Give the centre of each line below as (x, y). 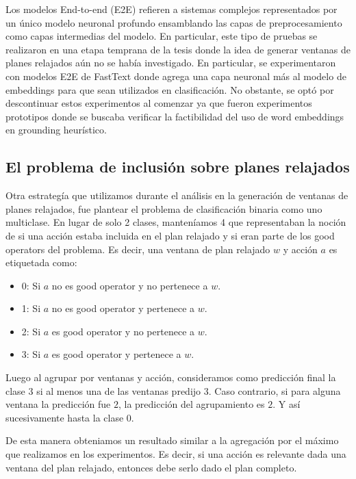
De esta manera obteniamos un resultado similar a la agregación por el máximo (172, 440)
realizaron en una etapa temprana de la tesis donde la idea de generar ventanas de (178, 49)
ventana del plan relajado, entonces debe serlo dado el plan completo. (151, 467)
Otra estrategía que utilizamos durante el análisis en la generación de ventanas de (177, 195)
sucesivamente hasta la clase (65, 417)
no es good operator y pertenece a (123, 308)
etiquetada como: (41, 262)
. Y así (287, 404)
